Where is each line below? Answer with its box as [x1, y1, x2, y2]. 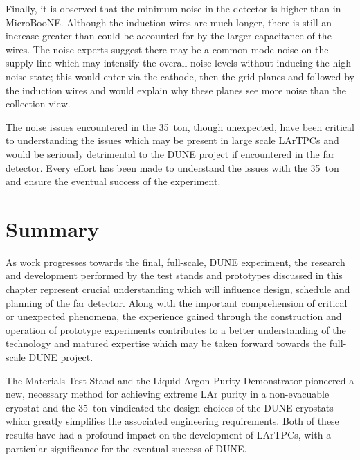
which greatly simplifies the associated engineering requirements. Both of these [6, 414, 339, 428]
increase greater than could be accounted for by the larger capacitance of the [6, 28, 332, 43]
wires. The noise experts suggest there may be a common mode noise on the [6, 42, 329, 56]
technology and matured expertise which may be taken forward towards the [6, 336, 327, 351]
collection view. [6, 96, 71, 111]
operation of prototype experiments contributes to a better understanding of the [6, 322, 346, 337]
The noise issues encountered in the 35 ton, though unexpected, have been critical [6, 119, 354, 134]
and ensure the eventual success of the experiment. [6, 174, 221, 188]
